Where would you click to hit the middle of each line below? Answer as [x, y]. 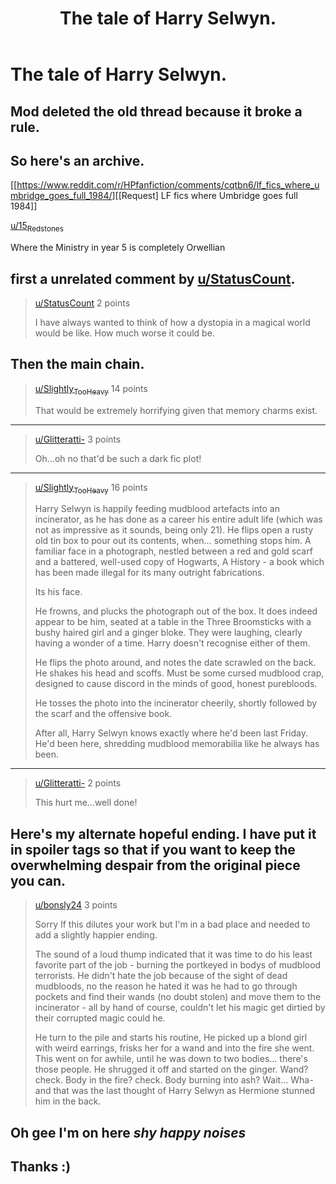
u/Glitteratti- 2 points [78, 783]
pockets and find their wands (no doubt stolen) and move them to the [178, 997]
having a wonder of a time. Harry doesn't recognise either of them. [172, 643]
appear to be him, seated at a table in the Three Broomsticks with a [173, 622]
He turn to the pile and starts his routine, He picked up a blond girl [171, 1038]
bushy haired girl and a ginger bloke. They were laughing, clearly [168, 633]
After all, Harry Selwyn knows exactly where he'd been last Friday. [171, 733]
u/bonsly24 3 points [76, 905]
